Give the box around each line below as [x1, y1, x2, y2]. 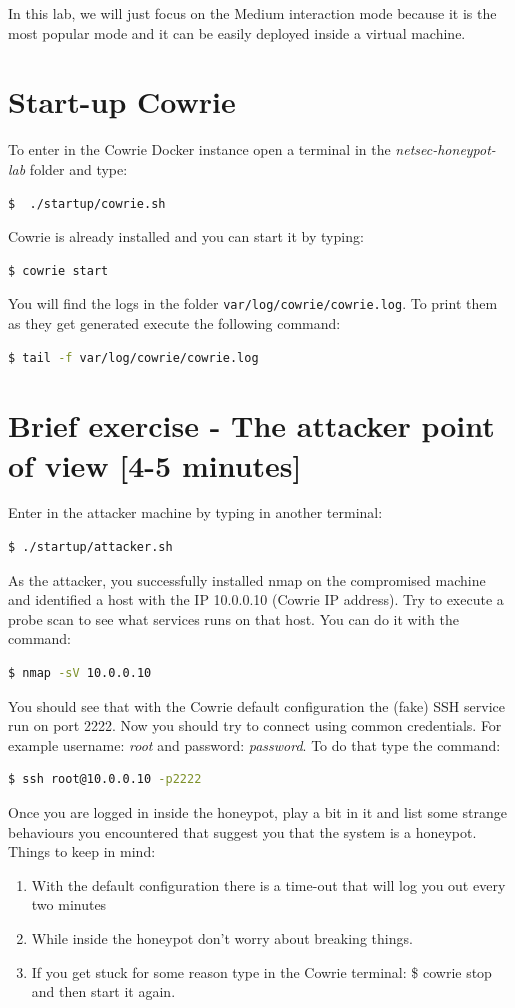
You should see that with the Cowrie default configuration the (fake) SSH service [8, 695, 505, 716]
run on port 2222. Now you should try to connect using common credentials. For [8, 715, 502, 736]
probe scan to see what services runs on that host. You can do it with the [8, 608, 459, 629]
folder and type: [29, 158, 128, 179]
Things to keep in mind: [8, 841, 156, 862]
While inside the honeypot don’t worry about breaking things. [31, 927, 413, 948]
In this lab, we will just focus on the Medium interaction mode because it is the [8, 3, 497, 23]
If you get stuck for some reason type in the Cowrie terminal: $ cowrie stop [31, 961, 492, 982]
